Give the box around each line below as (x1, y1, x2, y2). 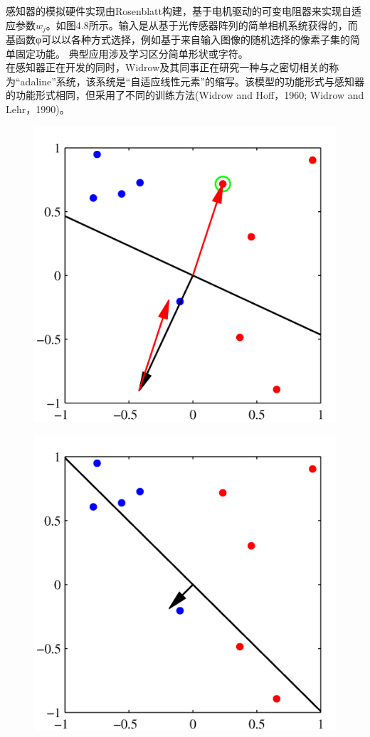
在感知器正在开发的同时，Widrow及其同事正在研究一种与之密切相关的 (6, 60, 329, 75)
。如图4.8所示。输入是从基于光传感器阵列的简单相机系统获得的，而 (46, 17, 358, 32)
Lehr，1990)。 (6, 102, 70, 117)
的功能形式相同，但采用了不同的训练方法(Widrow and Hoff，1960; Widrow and (6, 88, 364, 102)
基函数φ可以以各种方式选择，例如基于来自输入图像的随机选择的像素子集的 (6, 32, 351, 47)
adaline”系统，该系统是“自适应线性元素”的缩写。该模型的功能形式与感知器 (20, 73, 364, 88)
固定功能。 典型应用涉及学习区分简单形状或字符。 (15, 46, 248, 60)
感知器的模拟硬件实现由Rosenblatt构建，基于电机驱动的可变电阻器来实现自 (6, 4, 351, 18)
